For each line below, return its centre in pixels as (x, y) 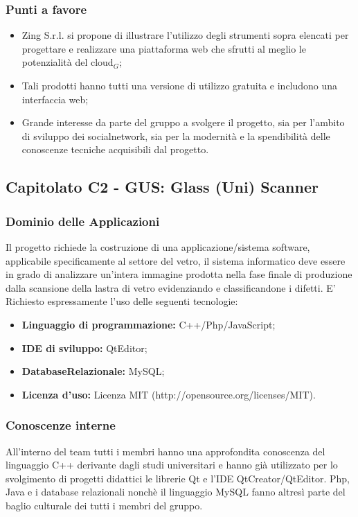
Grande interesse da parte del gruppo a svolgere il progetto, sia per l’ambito (183, 122)
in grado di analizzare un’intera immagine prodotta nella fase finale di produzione (179, 274)
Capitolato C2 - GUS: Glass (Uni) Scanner (162, 187)
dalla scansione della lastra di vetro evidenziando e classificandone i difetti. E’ (171, 287)
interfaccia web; (55, 99)
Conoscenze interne (61, 425)
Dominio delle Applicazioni (83, 221)
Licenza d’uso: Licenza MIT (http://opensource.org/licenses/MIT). (169, 394)
